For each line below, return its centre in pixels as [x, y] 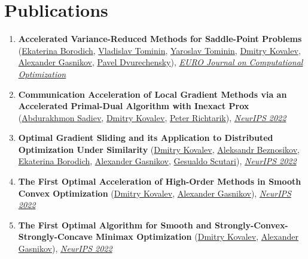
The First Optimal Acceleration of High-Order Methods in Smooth [160, 181]
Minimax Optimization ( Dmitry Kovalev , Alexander [197, 237]
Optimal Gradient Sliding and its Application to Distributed [146, 138]
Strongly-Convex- [251, 225]
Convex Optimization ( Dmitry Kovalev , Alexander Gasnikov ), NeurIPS [155, 193]
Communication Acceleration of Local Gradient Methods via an [153, 94]
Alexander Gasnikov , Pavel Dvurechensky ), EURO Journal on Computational [161, 62]
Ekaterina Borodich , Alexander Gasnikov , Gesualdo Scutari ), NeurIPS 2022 [157, 161]
